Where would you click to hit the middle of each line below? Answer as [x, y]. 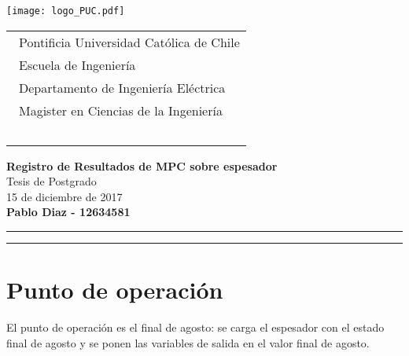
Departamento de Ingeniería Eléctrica [122, 87]
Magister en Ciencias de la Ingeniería [121, 110]
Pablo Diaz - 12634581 [68, 212]
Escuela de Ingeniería [77, 64]
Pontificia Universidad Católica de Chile [129, 42]
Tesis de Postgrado [52, 181]
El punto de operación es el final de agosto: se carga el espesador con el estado [195, 327]
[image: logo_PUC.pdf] [66, 11]
